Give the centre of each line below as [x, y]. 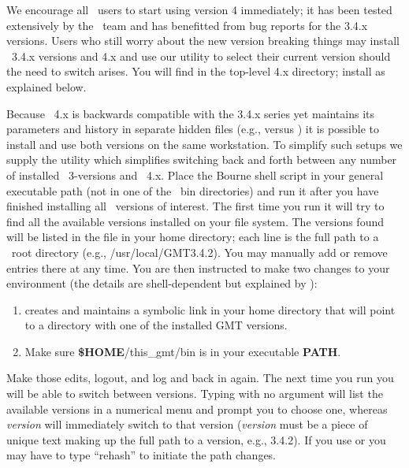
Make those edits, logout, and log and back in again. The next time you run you [200, 378]
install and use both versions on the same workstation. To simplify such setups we [204, 144]
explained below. [46, 86]
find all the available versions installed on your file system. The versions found [195, 221]
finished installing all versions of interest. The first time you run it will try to [195, 206]
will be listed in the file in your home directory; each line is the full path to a [193, 237]
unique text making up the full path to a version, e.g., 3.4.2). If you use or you [196, 439]
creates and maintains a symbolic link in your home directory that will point [210, 309]
